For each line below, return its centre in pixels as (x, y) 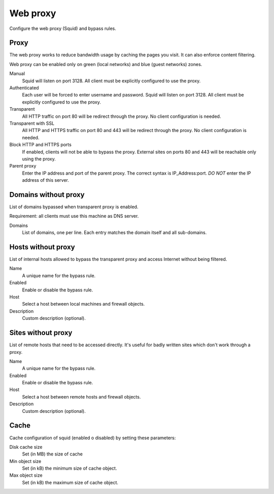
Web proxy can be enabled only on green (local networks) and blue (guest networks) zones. (106, 64)
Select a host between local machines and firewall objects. (83, 304)
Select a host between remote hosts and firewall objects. (81, 397)
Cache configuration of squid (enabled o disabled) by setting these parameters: (93, 438)
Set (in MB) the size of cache (53, 454)
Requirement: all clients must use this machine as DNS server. (74, 216)
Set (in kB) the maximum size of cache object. (70, 482)
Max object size (26, 475)
